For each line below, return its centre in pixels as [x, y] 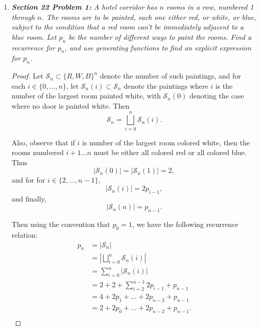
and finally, [29, 198]
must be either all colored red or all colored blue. [170, 152]
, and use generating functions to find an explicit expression [158, 47]
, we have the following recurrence [185, 224]
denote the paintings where [166, 85]
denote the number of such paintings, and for [170, 76]
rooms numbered [38, 152]
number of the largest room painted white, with [86, 96]
